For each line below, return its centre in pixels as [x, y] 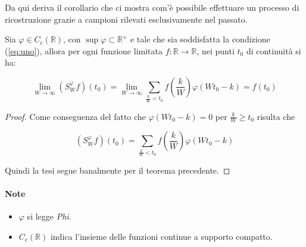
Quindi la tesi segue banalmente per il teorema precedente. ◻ [118, 170]
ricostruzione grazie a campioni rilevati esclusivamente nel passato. [126, 19]
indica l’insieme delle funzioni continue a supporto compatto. [161, 236]
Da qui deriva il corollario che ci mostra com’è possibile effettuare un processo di [152, 7]
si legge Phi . [49, 216]
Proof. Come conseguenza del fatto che [75, 116]
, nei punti [216, 50]
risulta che [276, 116]
